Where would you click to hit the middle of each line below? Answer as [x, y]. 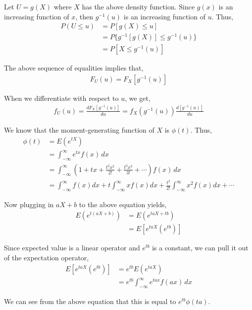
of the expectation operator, [47, 258]
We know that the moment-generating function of [79, 129]
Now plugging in [29, 204]
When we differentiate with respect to [61, 98]
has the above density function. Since [138, 6]
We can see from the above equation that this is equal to [90, 301]
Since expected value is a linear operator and [72, 248]
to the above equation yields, [123, 204]
